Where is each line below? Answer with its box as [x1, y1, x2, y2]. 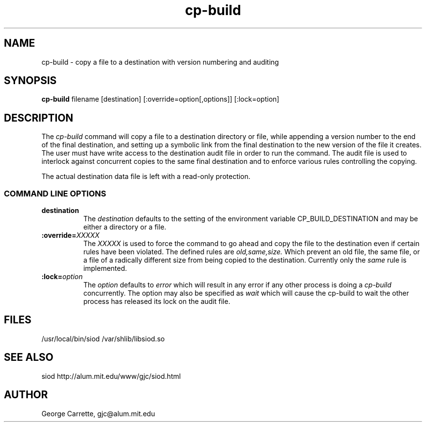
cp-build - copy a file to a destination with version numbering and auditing [41, 57, 279, 66]
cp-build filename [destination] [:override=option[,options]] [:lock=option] [41, 95, 280, 104]
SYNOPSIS [4, 74, 57, 87]
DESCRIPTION [4, 111, 73, 124]
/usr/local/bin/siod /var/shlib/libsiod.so [41, 334, 165, 343]
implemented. [83, 264, 127, 273]
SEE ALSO [4, 351, 53, 364]
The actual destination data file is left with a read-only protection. [41, 172, 250, 181]
